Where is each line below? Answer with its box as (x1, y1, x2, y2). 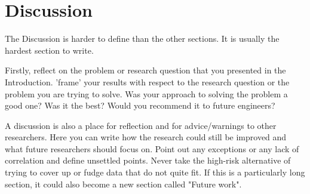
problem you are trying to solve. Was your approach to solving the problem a (5, 87, 288, 100)
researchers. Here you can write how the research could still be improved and (5, 131, 287, 143)
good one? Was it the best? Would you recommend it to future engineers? (5, 99, 275, 112)
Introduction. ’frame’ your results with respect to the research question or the (5, 75, 290, 88)
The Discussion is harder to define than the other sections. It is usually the (5, 32, 280, 45)
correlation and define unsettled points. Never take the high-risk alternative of (5, 154, 291, 167)
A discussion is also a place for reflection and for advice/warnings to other (5, 119, 277, 131)
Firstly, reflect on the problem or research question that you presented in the (5, 64, 286, 76)
